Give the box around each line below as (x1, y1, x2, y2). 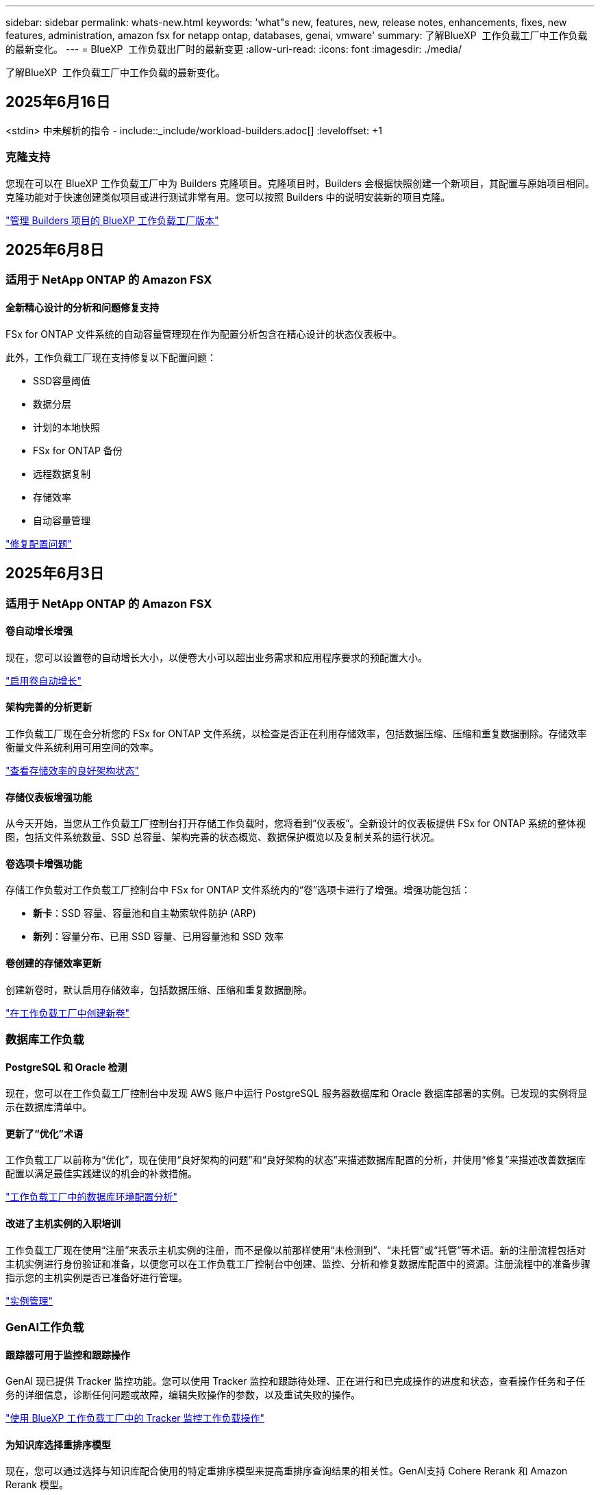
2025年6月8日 (5, 241, 104, 259)
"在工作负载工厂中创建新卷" (5, 1006, 130, 1019)
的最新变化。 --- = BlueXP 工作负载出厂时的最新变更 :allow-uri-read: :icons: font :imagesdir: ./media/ (5, 43, 462, 55)
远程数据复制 (33, 467, 90, 480)
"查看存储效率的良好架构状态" (5, 764, 140, 776)
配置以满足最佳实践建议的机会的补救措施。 (5, 1167, 197, 1180)
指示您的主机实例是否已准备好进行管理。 (5, 1271, 188, 1283)
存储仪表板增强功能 (5, 791, 92, 803)
